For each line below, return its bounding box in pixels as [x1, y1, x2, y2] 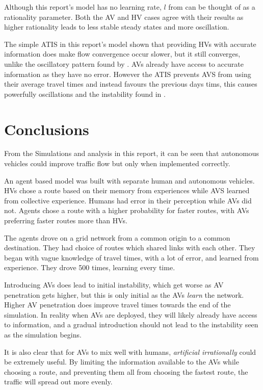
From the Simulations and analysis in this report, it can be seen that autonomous [4, 148, 259, 159]
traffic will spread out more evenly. [4, 376, 113, 387]
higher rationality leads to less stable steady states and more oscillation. [4, 21, 229, 32]
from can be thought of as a [168, 2, 255, 12]
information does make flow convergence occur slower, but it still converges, [4, 48, 241, 59]
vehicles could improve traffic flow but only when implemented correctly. [4, 158, 230, 169]
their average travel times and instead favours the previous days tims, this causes [4, 79, 257, 89]
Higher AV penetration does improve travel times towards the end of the [4, 299, 231, 310]
